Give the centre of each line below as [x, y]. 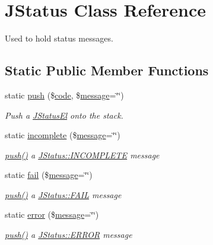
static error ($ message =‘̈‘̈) [52, 214]
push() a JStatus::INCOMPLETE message [82, 155]
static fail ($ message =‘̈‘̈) [49, 175]
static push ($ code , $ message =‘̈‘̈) [64, 95]
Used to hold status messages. [59, 38]
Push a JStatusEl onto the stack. [64, 115]
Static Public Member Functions [107, 70]
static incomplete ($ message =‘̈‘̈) [63, 135]
